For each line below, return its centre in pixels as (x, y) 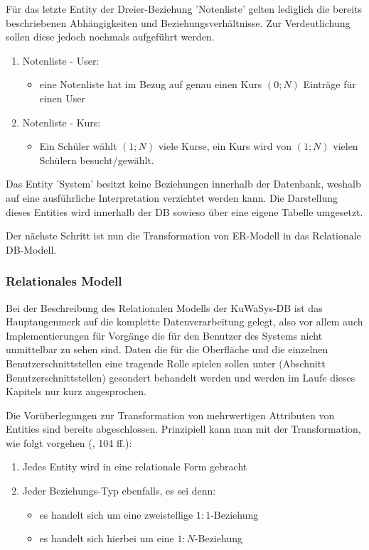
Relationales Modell (64, 281)
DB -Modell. (31, 249)
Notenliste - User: (61, 60)
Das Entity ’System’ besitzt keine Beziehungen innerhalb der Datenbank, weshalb (183, 184)
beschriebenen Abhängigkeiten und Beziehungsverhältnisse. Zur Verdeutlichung (178, 22)
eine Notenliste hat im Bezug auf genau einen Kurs (151, 84)
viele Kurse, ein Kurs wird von (225, 146)
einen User (62, 98)
